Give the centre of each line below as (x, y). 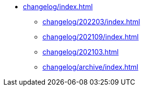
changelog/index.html (58, 7)
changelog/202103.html (81, 52)
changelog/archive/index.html (91, 67)
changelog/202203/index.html (91, 22)
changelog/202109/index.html (91, 37)
